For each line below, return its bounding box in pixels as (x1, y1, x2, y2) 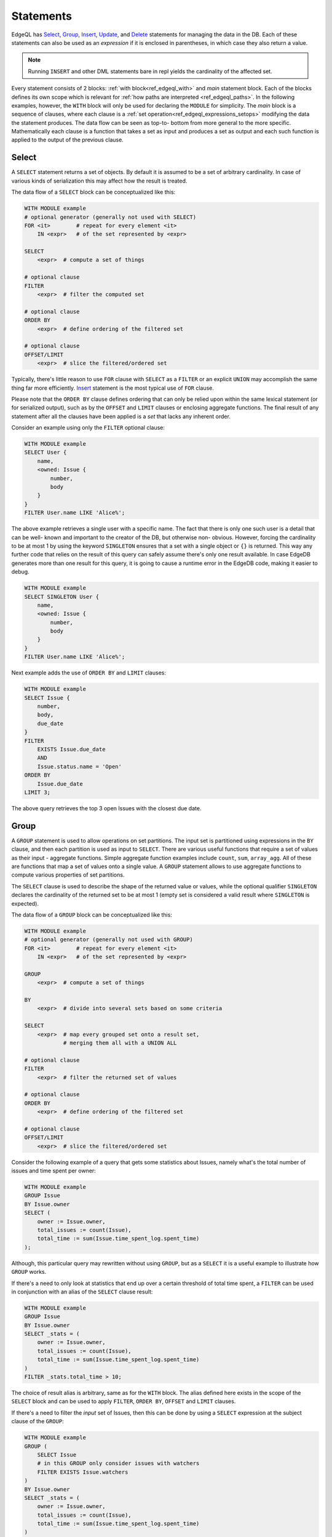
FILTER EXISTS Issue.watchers (37, 1468, 128, 1476)
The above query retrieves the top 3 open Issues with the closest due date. (11, 804, 202, 812)
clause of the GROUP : (11, 1418, 64, 1425)
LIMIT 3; (24, 789, 51, 796)
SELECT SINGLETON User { (24, 593, 100, 600)
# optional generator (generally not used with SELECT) (24, 213, 197, 221)
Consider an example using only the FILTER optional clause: (11, 424, 165, 432)
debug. (11, 568, 30, 575)
